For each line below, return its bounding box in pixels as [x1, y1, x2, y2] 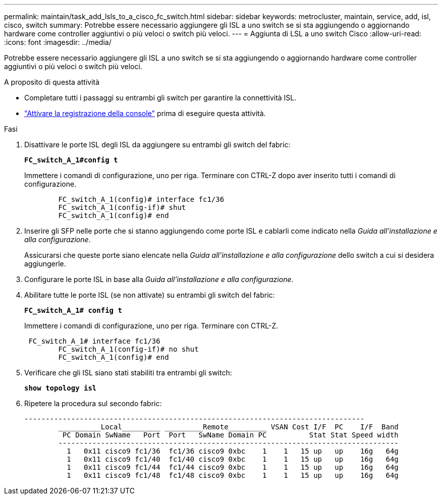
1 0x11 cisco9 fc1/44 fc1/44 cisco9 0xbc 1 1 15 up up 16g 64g [67, 463, 399, 471]
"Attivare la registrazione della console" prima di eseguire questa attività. [24, 109, 266, 118]
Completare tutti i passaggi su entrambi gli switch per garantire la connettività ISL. [24, 93, 297, 102]
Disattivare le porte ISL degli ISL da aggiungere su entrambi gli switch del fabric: [24, 140, 291, 149]
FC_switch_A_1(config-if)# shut [58, 203, 186, 211]
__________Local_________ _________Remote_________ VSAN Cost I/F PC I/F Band [58, 423, 399, 431]
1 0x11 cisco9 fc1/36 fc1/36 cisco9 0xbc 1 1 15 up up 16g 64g [67, 447, 399, 455]
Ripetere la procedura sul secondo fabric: [24, 399, 162, 408]
